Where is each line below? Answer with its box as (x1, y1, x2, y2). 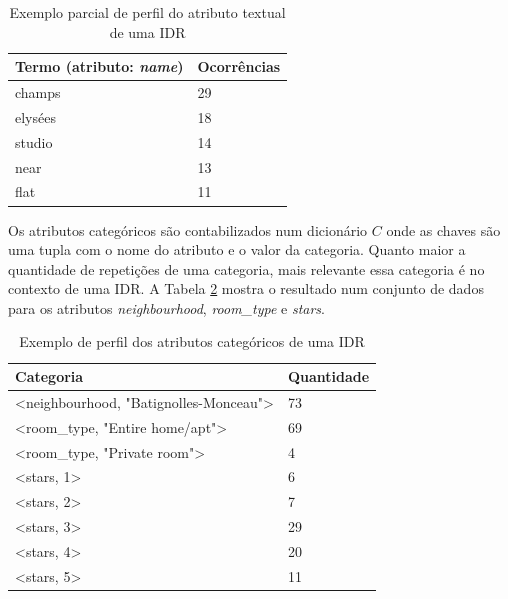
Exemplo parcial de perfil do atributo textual (9, 2, 286, 22)
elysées (15, 106, 56, 127)
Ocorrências (197, 56, 281, 77)
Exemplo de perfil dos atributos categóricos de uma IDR (19, 331, 365, 352)
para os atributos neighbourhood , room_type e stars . (8, 297, 326, 318)
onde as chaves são (386, 219, 501, 240)
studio (15, 131, 53, 152)
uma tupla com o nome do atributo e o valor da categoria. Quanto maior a (8, 239, 466, 260)
